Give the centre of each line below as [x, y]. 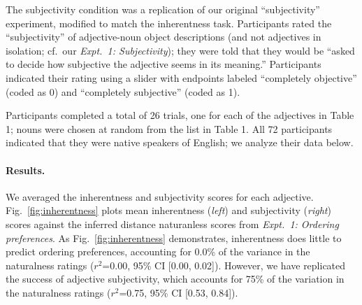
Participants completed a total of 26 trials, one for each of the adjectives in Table [180, 115]
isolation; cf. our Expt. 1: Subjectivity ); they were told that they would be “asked [180, 50]
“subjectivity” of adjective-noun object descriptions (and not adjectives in [164, 37]
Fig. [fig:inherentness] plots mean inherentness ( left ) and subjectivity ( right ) [168, 210]
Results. [26, 170]
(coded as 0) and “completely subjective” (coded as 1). [123, 91]
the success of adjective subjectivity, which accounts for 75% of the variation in [175, 279]
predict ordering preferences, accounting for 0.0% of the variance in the [158, 251]
